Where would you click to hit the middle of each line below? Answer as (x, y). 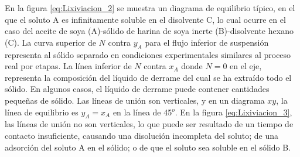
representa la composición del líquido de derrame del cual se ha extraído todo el (148, 77)
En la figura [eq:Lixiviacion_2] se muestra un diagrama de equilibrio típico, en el (150, 8)
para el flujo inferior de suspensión (207, 42)
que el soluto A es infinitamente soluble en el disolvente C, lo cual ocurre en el (145, 19)
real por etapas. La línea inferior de (68, 66)
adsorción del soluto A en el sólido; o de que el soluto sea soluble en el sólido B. (148, 147)
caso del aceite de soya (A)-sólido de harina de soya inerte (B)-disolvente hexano (149, 31)
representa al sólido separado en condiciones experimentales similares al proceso (148, 54)
